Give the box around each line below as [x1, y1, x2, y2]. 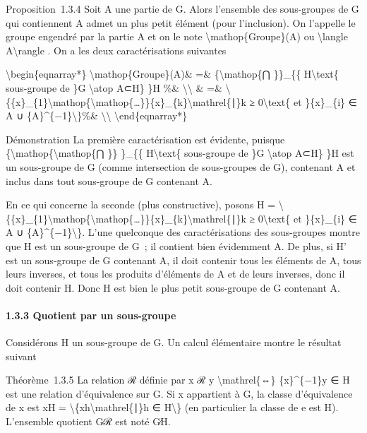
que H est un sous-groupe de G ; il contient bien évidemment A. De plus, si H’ [6, 238, 347, 253]
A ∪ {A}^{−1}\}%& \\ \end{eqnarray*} [6, 108, 188, 123]
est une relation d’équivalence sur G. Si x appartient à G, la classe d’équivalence [6, 386, 353, 401]
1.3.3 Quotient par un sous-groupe [6, 307, 176, 322]
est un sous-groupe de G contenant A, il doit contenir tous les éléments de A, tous [6, 252, 361, 267]
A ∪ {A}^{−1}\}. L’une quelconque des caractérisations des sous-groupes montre [6, 225, 360, 239]
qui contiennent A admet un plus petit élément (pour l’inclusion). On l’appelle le [6, 15, 356, 30]
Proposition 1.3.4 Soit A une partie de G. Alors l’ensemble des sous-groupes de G [6, 1, 359, 16]
